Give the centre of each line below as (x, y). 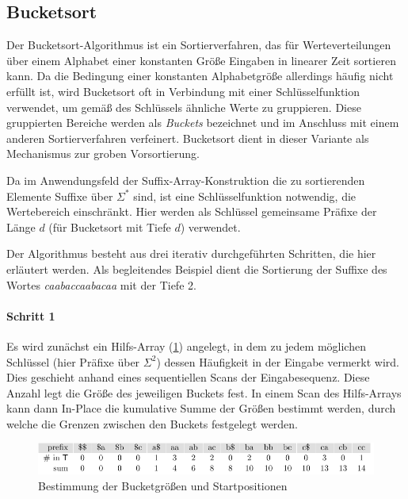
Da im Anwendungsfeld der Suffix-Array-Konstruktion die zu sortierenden (186, 180)
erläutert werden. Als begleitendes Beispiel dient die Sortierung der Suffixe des (197, 269)
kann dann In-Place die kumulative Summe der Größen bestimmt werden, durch (201, 408)
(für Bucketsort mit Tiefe (110, 226)
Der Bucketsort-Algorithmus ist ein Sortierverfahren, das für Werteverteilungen (199, 45)
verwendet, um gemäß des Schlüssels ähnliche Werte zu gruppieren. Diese (184, 107)
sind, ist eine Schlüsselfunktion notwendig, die (245, 196)
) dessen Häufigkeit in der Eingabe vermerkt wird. (278, 361)
